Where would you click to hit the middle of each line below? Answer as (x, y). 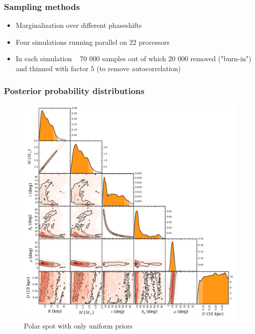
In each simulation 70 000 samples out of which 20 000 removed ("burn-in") (133, 58)
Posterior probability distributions (74, 90)
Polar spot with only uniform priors (78, 326)
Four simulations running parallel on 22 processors (93, 42)
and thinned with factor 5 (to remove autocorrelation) (98, 68)
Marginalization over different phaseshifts (79, 25)
